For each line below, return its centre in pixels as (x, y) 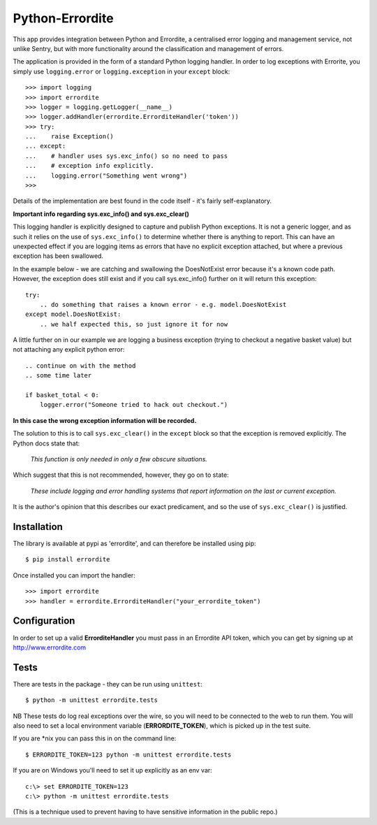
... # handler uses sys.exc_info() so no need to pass (127, 156)
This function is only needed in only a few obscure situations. (119, 459)
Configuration (44, 621)
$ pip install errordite (68, 560)
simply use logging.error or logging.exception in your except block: (121, 71)
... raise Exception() (70, 137)
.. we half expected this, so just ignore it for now (134, 324)
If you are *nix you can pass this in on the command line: (95, 738)
